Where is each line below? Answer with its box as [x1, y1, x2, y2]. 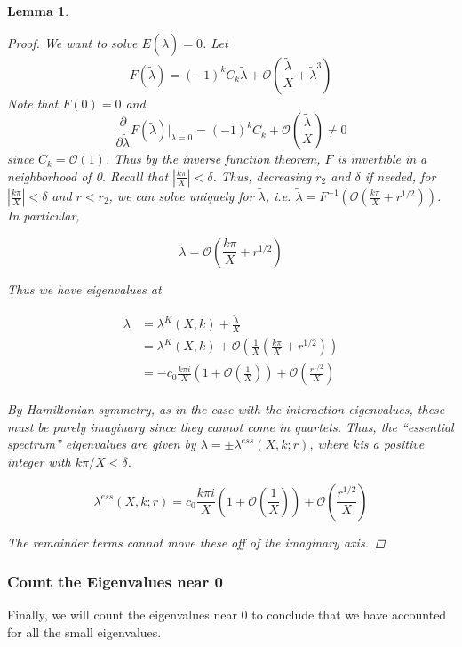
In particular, [7, 206, 80, 224]
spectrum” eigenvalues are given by [7, 435, 196, 453]
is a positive [359, 435, 425, 453]
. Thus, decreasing [212, 166, 312, 185]
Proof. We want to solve [7, 33, 138, 52]
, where [309, 435, 349, 453]
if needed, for [364, 166, 436, 185]
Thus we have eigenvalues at [7, 279, 162, 298]
